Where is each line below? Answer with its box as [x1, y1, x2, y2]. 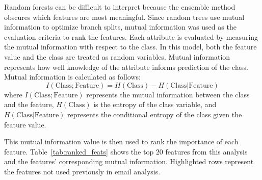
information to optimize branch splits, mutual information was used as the [4, 21, 237, 32]
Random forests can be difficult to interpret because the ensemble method [4, 2, 235, 12]
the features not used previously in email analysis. [4, 166, 161, 176]
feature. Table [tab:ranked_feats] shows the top [4, 146, 154, 157]
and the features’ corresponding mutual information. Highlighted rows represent [4, 156, 254, 167]
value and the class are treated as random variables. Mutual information [4, 51, 230, 62]
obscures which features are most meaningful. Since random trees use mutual [4, 11, 245, 22]
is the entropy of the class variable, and [93, 99, 217, 110]
